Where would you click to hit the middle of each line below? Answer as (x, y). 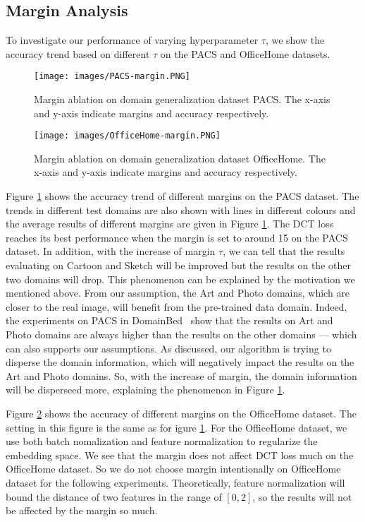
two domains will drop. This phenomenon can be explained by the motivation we (180, 279)
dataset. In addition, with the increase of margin (111, 251)
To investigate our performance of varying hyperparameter (132, 40)
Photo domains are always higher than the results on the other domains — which (181, 334)
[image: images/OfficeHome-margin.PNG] (127, 136)
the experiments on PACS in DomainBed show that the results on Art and (169, 320)
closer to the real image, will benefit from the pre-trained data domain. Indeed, (177, 306)
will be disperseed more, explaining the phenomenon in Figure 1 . (146, 390)
